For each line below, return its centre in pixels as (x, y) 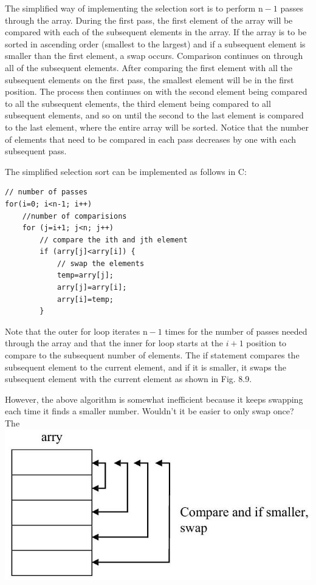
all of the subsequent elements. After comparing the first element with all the (149, 67)
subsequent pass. (36, 151)
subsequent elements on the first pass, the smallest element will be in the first (149, 79)
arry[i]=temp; (85, 299)
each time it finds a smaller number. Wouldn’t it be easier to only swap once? (149, 411)
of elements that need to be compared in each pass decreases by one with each (151, 139)
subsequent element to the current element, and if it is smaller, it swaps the (146, 367)
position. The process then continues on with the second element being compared (156, 91)
